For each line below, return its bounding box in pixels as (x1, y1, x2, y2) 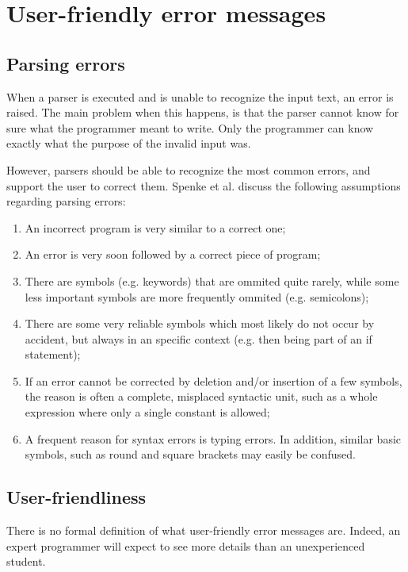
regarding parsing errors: (6, 193, 126, 209)
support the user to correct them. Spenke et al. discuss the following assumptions (6, 177, 401, 194)
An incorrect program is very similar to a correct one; (25, 219, 286, 236)
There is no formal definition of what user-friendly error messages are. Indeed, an (6, 522, 401, 539)
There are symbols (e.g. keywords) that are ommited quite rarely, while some (25, 272, 399, 289)
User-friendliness (6, 485, 147, 509)
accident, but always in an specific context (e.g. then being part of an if (25, 330, 372, 347)
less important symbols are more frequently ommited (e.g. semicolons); (25, 288, 369, 305)
